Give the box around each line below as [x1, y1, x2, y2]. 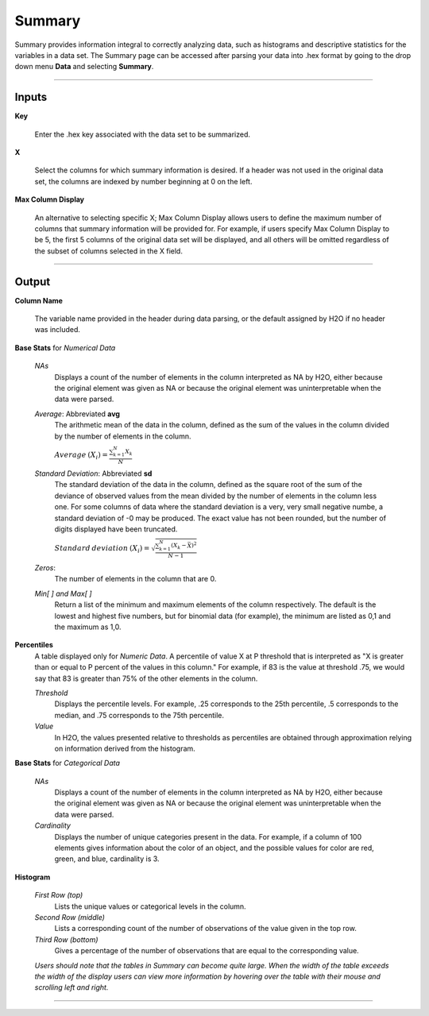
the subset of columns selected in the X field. [34, 246, 183, 256]
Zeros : [34, 563, 56, 573]
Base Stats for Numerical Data [14, 342, 116, 353]
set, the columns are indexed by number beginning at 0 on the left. [34, 176, 253, 186]
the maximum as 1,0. [54, 622, 122, 632]
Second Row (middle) [34, 912, 105, 921]
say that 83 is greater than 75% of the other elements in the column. [34, 674, 258, 683]
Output [14, 275, 51, 288]
